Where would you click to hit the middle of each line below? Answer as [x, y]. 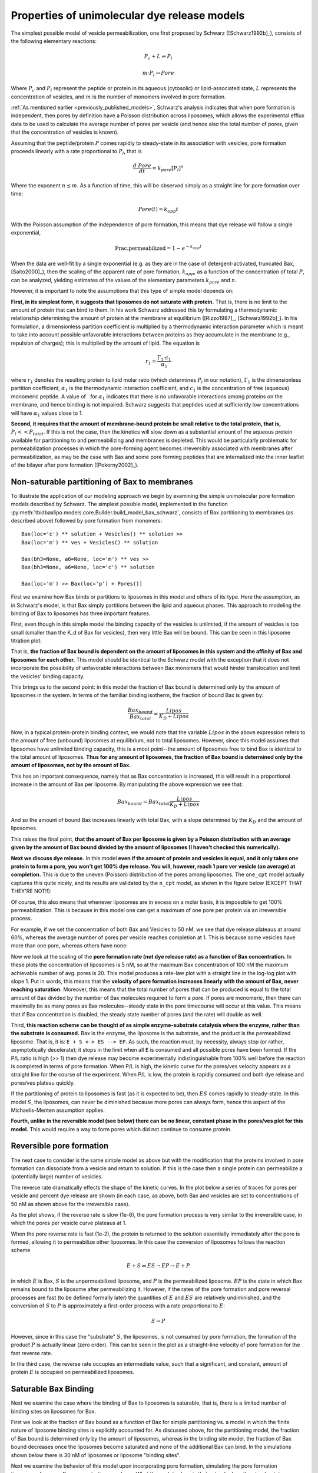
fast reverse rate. [32, 1353]
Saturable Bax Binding [52, 1389]
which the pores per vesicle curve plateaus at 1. [69, 1223]
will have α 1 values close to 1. [47, 414]
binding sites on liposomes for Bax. [54, 1411]
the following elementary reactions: [54, 41]
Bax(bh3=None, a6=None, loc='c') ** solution [88, 567]
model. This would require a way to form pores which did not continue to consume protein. [121, 1129]
